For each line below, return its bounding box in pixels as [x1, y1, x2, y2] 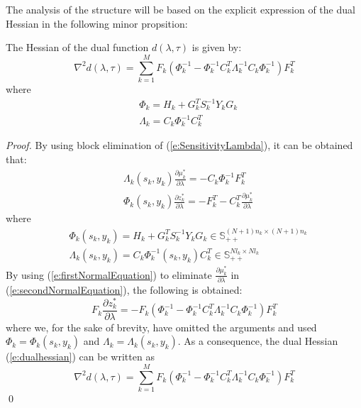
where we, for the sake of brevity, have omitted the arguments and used [6, 319, 317, 334]
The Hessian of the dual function [6, 40, 149, 55]
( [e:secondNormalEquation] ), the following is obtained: [6, 282, 243, 297]
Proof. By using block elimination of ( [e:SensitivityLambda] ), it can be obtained [6, 138, 353, 153]
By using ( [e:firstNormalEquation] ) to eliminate [6, 267, 212, 282]
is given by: [191, 40, 242, 55]
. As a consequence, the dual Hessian [177, 333, 338, 348]
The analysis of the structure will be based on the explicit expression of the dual [6, 2, 355, 16]
